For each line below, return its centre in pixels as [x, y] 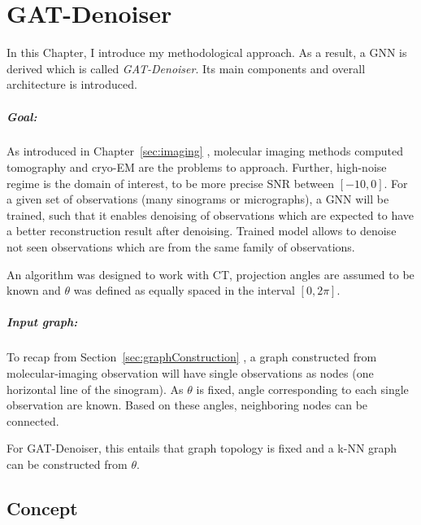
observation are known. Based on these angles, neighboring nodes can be [187, 405]
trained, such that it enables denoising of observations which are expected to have [210, 214]
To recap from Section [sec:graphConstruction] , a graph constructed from [192, 357]
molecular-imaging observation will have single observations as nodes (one [190, 372]
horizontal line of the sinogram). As [95, 389]
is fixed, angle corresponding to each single [302, 389]
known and [34, 290]
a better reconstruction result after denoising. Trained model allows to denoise [202, 231]
